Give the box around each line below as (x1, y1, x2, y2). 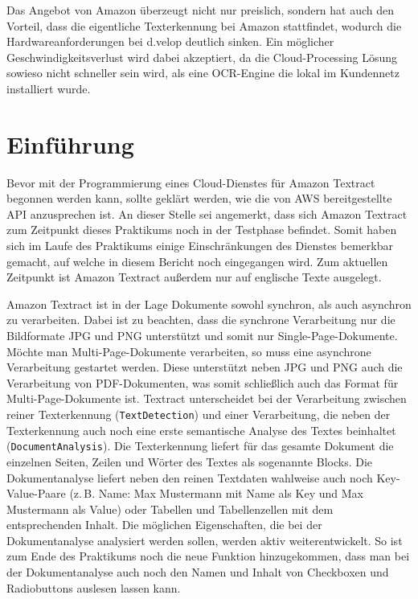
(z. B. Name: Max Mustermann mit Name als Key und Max (69, 485, 363, 502)
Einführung (6, 127, 134, 160)
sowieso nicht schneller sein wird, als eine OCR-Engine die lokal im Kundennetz (6, 64, 400, 81)
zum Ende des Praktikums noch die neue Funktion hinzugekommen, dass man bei (6, 548, 410, 564)
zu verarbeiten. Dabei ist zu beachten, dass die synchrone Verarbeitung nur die (6, 311, 395, 328)
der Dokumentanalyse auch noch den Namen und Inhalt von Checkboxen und (6, 564, 389, 581)
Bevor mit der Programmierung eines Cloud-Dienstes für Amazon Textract (6, 174, 375, 191)
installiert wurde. (6, 80, 91, 96)
